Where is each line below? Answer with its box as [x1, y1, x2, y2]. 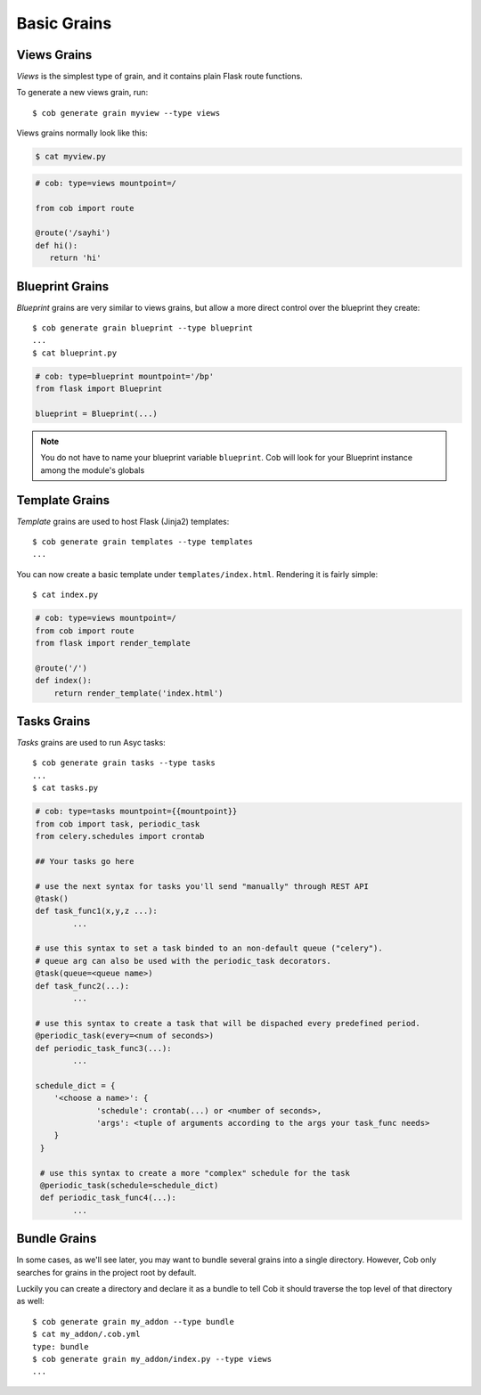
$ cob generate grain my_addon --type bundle [32, 1317, 235, 1326]
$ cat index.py [32, 590, 99, 600]
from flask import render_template [35, 638, 191, 648]
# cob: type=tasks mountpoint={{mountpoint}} [35, 806, 238, 817]
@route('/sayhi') [35, 228, 111, 238]
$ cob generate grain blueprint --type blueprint [32, 323, 254, 333]
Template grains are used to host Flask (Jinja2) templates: [16, 516, 230, 526]
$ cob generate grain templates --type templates [32, 537, 254, 547]
